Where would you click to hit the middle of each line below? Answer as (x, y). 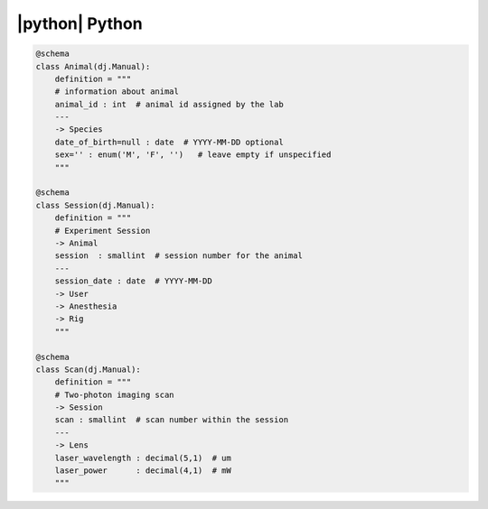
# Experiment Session (103, 231)
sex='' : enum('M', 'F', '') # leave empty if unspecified (193, 155)
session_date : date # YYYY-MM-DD (133, 281)
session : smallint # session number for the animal (178, 256)
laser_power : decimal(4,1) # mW (143, 471)
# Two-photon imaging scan (115, 394)
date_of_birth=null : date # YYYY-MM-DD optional (169, 142)
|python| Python (80, 23)
